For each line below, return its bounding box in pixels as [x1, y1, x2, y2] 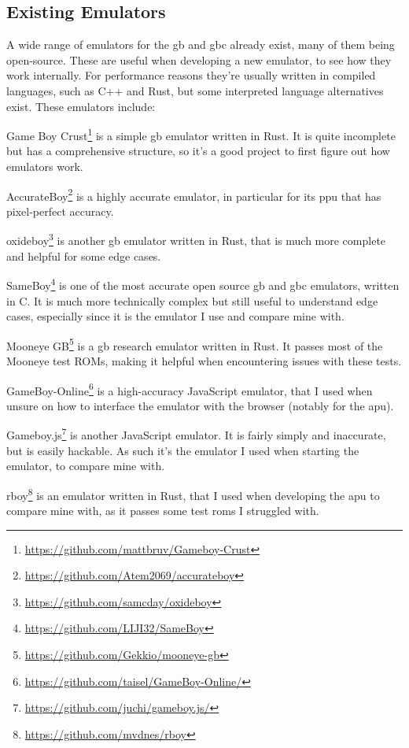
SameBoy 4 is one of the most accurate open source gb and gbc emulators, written [6, 275, 400, 293]
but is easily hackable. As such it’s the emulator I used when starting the [6, 442, 359, 458]
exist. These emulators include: [6, 98, 156, 114]
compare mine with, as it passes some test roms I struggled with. [6, 502, 319, 519]
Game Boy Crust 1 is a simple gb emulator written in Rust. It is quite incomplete [6, 125, 396, 143]
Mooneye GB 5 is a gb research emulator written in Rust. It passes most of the [6, 335, 383, 354]
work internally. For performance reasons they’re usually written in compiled [6, 67, 376, 83]
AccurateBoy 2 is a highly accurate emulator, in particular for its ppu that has [6, 185, 381, 204]
